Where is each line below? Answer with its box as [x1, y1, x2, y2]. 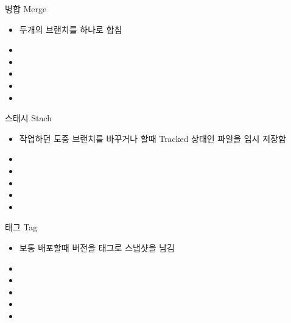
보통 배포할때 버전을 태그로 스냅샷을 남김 [19, 241, 175, 254]
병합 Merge [5, 2, 47, 15]
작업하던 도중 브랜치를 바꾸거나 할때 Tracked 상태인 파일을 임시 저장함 [19, 132, 286, 144]
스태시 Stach [5, 112, 52, 124]
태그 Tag [5, 221, 38, 233]
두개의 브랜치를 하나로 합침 [19, 23, 122, 35]
